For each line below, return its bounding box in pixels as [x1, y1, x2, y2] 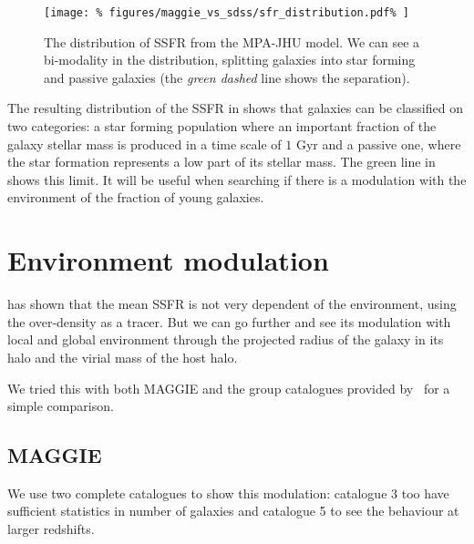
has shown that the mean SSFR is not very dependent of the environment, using [7, 294, 457, 313]
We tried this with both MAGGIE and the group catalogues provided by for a [7, 378, 450, 397]
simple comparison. [7, 396, 114, 416]
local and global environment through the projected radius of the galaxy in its [7, 330, 444, 349]
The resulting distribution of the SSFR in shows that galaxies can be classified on [7, 98, 463, 118]
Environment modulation [7, 241, 329, 279]
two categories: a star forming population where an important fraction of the [7, 117, 437, 136]
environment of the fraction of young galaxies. [7, 188, 264, 207]
